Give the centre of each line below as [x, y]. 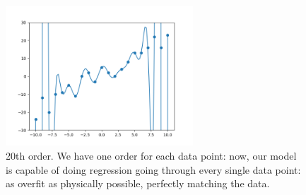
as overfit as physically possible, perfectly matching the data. [138, 183]
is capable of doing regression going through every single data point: [153, 169]
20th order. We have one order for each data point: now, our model [151, 156]
